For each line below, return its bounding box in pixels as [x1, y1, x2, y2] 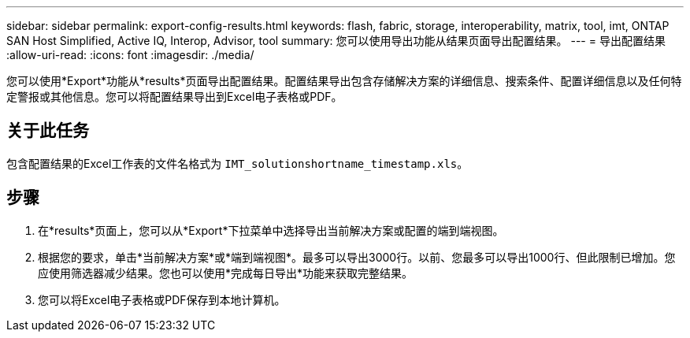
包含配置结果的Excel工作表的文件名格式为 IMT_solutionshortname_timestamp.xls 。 [6, 156, 469, 170]
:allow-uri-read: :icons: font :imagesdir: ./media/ [6, 48, 254, 61]
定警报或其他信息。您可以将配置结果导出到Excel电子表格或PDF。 [6, 90, 343, 103]
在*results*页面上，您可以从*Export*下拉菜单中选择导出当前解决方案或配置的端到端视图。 [38, 223, 504, 237]
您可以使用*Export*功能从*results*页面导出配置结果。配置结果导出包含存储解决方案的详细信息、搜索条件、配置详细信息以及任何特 [6, 74, 682, 87]
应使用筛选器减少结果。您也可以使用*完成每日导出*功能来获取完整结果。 [38, 266, 414, 280]
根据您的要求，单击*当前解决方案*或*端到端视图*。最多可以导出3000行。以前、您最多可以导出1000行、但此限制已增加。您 [38, 250, 676, 264]
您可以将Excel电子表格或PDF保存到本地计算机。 [38, 292, 286, 306]
